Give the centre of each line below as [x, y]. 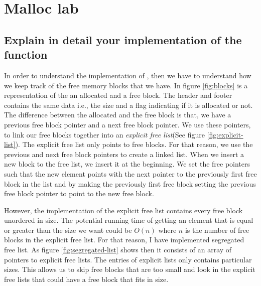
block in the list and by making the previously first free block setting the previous [130, 183]
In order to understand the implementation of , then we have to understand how [128, 75]
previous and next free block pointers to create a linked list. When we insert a [124, 154]
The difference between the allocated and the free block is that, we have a [118, 115]
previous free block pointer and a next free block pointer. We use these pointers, [127, 124]
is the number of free [217, 230]
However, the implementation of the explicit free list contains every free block [123, 210]
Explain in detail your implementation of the [123, 39]
